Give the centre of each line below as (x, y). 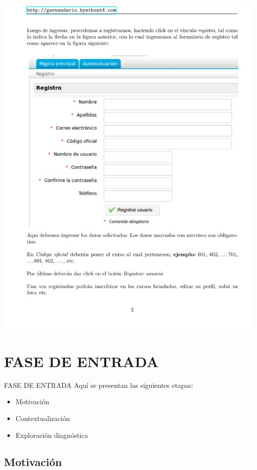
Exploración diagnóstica (52, 435)
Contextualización (43, 418)
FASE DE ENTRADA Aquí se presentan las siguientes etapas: (99, 385)
